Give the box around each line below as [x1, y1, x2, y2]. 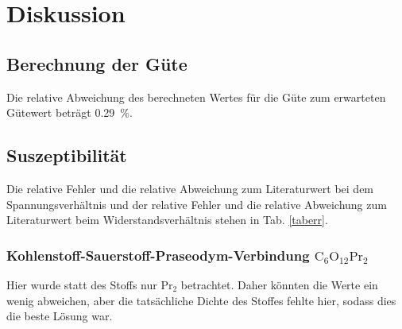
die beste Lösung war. [6, 308, 113, 324]
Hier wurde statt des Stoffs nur [6, 276, 157, 292]
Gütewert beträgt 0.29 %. [6, 104, 133, 121]
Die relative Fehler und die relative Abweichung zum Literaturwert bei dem [6, 180, 374, 196]
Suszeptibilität [6, 143, 127, 168]
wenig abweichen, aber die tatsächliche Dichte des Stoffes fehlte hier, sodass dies [6, 292, 396, 308]
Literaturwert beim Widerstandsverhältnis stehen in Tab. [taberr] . [6, 211, 328, 228]
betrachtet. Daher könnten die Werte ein [180, 276, 378, 292]
